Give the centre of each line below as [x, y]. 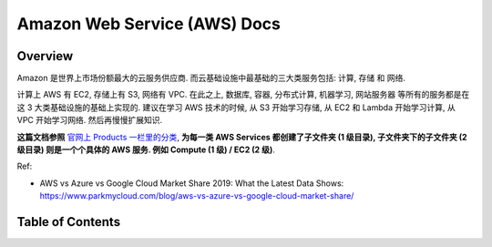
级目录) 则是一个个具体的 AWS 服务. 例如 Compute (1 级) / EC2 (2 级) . [146, 149]
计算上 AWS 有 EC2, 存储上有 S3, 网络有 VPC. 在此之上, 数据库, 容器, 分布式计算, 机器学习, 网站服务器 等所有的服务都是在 [243, 95]
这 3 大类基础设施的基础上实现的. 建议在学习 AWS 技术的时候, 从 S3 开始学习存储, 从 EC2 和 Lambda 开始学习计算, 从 [236, 107]
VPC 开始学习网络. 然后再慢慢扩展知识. [90, 120]
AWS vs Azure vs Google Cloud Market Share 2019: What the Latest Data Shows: [192, 183]
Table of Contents [69, 222]
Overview [45, 56]
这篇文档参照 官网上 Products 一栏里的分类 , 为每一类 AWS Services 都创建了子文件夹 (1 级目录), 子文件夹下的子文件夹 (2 [242, 137]
